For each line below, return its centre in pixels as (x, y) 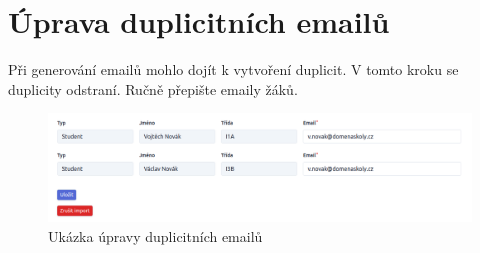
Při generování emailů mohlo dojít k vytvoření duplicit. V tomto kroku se (233, 69)
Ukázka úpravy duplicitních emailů (155, 235)
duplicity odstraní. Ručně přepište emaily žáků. (153, 88)
